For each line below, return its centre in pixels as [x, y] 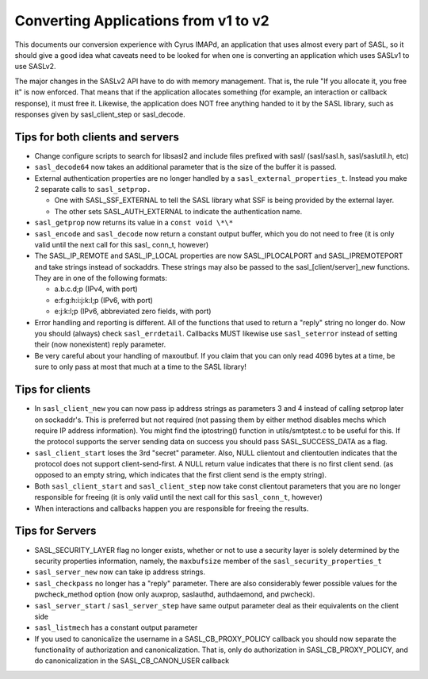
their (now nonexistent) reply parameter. [100, 344]
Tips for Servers [55, 531]
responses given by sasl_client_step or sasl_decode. [100, 114]
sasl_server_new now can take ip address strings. [120, 572]
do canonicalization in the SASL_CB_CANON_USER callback [132, 661]
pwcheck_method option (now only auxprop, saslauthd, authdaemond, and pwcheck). [175, 594]
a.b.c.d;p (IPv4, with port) [96, 289]
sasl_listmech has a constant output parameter [116, 627]
